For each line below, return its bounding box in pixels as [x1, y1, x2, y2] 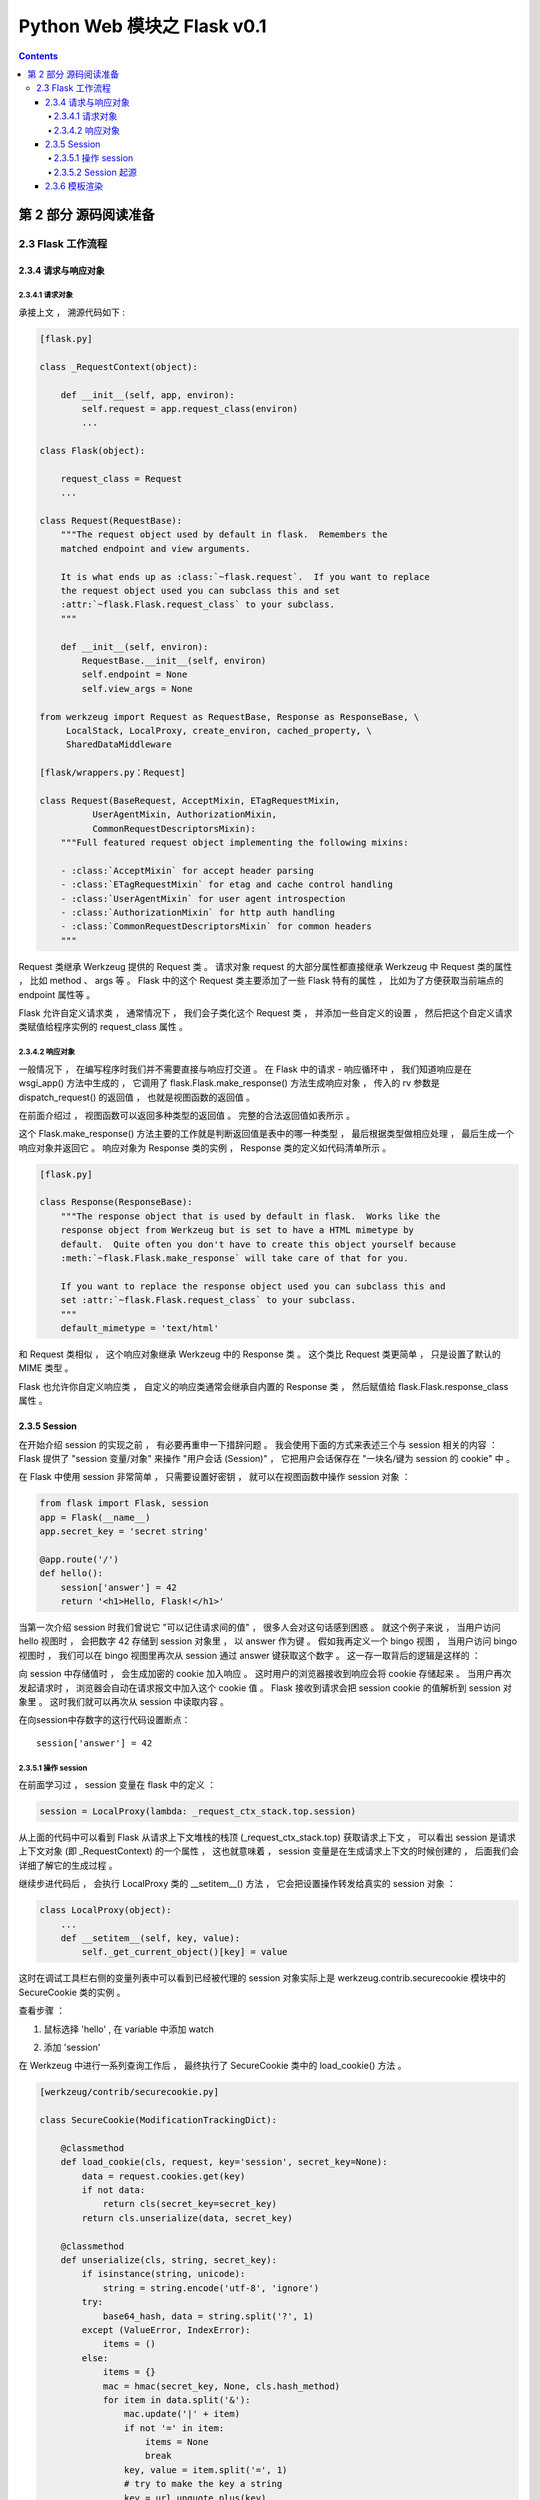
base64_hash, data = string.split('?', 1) [102, 2310, 314, 2322]
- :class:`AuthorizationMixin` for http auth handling [60, 907, 335, 919]
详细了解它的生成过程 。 [18, 1859, 118, 1871]
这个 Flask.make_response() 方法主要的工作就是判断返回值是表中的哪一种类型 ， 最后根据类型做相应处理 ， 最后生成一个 [18, 1128, 515, 1140]
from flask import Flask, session [39, 1498, 209, 1509]
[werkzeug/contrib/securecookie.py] [39, 2086, 220, 2098]
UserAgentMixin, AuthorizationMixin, [91, 809, 277, 820]
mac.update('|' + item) [123, 2408, 240, 2420]
